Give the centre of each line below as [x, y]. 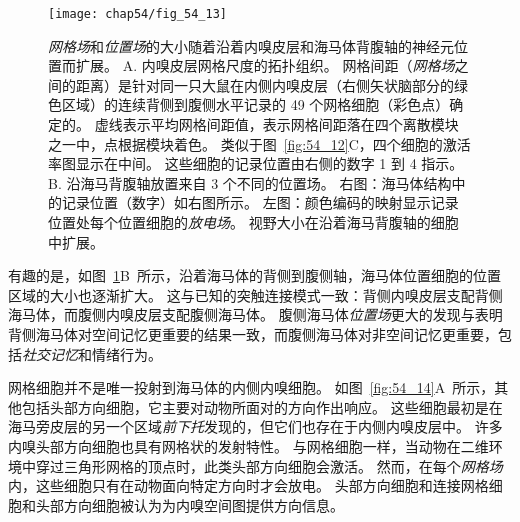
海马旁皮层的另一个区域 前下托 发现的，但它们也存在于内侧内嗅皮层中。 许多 [255, 426]
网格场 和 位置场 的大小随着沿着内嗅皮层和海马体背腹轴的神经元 [251, 45]
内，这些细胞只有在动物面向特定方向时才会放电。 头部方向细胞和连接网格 [248, 485]
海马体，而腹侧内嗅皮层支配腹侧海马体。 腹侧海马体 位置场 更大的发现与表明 [255, 314]
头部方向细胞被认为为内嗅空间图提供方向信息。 [189, 504]
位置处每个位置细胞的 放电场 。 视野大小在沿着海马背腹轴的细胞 [253, 222]
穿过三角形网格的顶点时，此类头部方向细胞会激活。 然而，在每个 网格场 [269, 465]
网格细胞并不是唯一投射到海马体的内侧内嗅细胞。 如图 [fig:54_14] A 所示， [251, 387]
